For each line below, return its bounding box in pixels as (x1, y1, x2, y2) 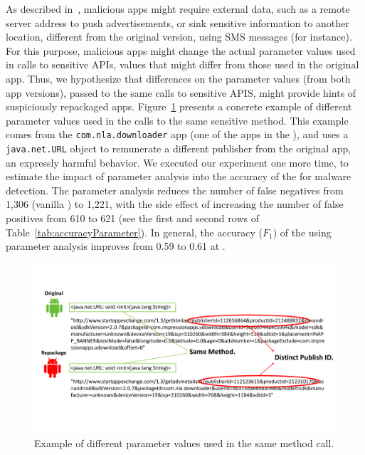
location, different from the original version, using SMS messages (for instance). (6, 29, 352, 44)
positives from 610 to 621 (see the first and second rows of (6, 211, 259, 226)
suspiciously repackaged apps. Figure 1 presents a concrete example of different (6, 99, 352, 114)
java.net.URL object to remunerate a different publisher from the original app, (6, 141, 351, 155)
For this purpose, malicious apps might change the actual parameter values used (6, 43, 356, 58)
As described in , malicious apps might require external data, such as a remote (6, 1, 350, 16)
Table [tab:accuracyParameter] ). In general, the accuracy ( (6, 224, 263, 239)
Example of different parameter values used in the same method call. (34, 435, 334, 450)
